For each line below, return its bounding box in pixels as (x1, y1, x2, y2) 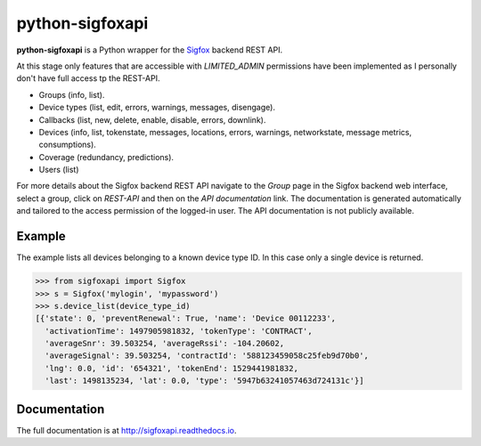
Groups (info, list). (38, 89, 105, 100)
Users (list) (38, 165, 79, 175)
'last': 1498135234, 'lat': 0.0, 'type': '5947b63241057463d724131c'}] (45, 376, 364, 386)
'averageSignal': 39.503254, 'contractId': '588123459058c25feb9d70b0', (45, 351, 370, 361)
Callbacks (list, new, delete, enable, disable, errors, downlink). (38, 114, 266, 125)
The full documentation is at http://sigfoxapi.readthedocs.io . (16, 425, 237, 435)
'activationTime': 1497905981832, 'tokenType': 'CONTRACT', (45, 326, 313, 336)
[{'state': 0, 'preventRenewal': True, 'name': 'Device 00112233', (35, 313, 337, 324)
